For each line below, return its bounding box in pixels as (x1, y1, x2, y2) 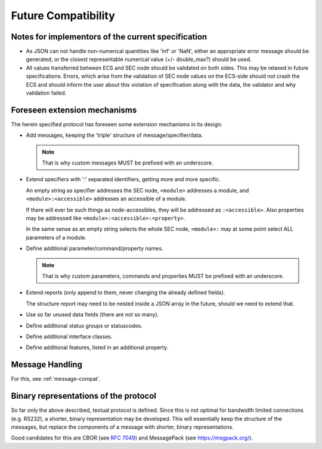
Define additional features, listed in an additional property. (26, 344, 169, 351)
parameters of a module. (26, 234, 86, 241)
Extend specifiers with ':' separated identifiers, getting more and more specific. (26, 176, 221, 183)
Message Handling (11, 359, 83, 370)
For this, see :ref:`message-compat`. (11, 375, 101, 383)
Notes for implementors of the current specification (11, 32, 208, 42)
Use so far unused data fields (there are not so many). (26, 311, 159, 318)
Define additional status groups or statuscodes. (26, 322, 143, 329)
